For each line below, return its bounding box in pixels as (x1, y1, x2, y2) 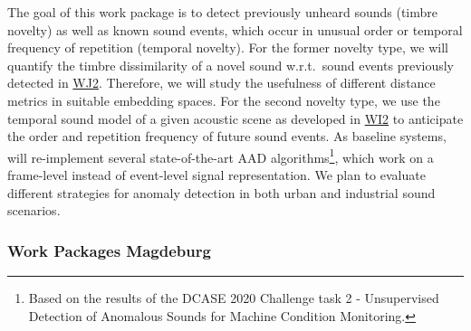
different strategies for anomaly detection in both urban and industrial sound (7, 183, 436, 202)
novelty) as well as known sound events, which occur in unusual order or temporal (7, 20, 463, 39)
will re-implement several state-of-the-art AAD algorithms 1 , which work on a (7, 145, 434, 166)
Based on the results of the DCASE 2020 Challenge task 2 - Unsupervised (28, 288, 439, 307)
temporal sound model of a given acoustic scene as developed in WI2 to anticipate (7, 109, 464, 128)
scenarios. (7, 201, 61, 220)
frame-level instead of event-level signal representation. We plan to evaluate (7, 165, 426, 184)
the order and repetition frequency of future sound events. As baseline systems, (7, 127, 447, 146)
